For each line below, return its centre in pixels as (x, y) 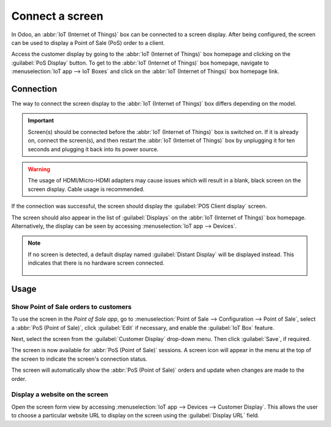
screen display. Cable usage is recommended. (86, 189)
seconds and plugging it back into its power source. (93, 149)
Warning (39, 169)
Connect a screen (57, 16)
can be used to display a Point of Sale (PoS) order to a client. (88, 42)
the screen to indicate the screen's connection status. (79, 359)
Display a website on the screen (60, 394)
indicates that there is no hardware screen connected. (96, 263)
